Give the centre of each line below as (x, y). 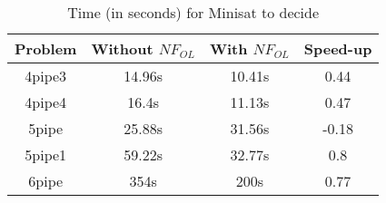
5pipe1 (46, 155)
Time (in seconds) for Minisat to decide (193, 12)
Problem (46, 48)
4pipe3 (46, 76)
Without (122, 48)
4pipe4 (46, 102)
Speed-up (338, 48)
